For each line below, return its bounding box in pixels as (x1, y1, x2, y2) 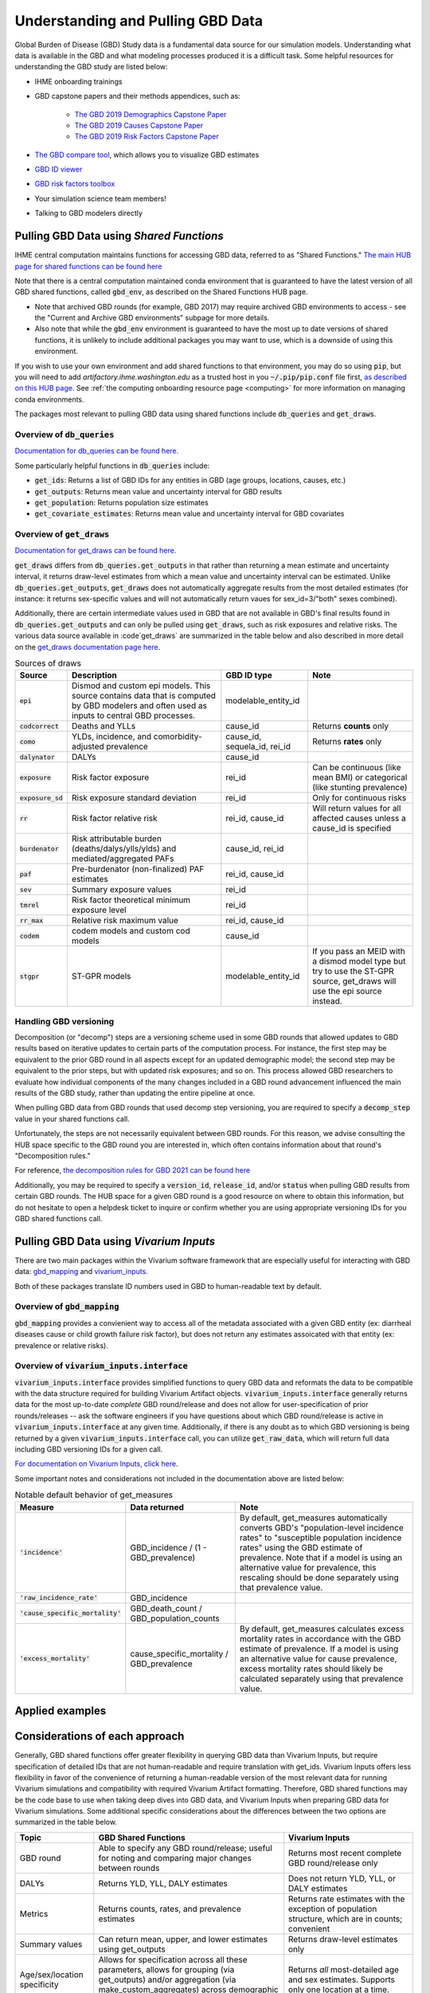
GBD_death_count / (130, 1602, 202, 1614)
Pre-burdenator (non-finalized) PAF (72, 863, 205, 875)
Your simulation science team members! (34, 194, 166, 203)
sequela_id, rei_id (225, 741, 291, 753)
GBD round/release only (287, 1857, 378, 1869)
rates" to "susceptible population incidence (239, 1531, 402, 1543)
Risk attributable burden (72, 833, 162, 844)
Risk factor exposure (72, 772, 150, 783)
